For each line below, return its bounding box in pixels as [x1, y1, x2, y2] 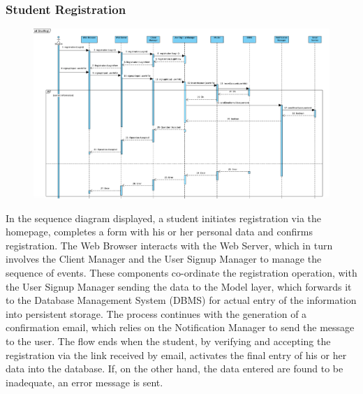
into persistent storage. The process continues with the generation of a [6, 306, 307, 321]
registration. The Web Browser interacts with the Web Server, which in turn [6, 238, 333, 252]
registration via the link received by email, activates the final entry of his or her [6, 347, 347, 362]
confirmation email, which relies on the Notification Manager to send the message [6, 320, 355, 335]
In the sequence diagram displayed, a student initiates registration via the [6, 210, 322, 225]
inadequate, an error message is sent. [6, 374, 163, 389]
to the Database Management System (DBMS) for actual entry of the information [6, 293, 357, 307]
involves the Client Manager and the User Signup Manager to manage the [6, 251, 322, 266]
